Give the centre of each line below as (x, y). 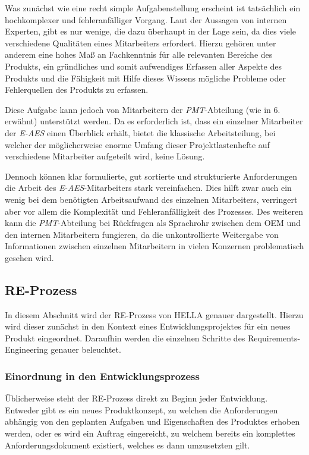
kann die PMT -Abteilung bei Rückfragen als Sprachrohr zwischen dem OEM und (153, 223)
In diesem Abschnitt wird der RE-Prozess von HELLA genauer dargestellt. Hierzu (154, 314)
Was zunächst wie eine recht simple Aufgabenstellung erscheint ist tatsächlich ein (153, 8)
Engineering (26, 349)
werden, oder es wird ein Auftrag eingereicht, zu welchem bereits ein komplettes (150, 433)
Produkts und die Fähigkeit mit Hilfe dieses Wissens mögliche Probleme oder (145, 78)
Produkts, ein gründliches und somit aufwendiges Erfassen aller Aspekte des (143, 66)
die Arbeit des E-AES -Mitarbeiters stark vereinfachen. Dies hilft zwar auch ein (148, 188)
